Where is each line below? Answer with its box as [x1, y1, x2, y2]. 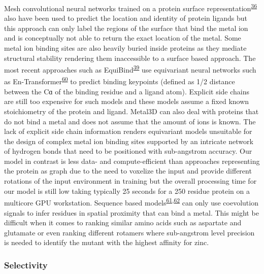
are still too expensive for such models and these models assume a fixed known [4, 96, 249, 107]
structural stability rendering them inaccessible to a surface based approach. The [4, 52, 256, 63]
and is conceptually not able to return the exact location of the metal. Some [4, 32, 241, 43]
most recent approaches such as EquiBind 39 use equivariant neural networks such [4, 63, 256, 75]
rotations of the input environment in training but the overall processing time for [4, 176, 257, 186]
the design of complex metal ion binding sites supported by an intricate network [4, 135, 253, 146]
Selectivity [4, 258, 48, 271]
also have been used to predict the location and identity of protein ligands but [4, 13, 248, 23]
